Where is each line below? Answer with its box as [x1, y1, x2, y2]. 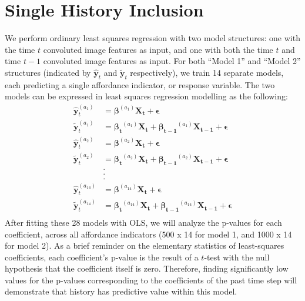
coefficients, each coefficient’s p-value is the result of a [5, 250, 199, 263]
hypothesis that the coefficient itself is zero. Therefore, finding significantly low [5, 262, 289, 275]
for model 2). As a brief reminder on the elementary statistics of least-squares [5, 239, 284, 252]
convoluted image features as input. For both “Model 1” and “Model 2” [43, 55, 301, 67]
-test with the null [204, 250, 270, 263]
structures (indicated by [5, 66, 91, 78]
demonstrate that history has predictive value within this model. [5, 285, 237, 297]
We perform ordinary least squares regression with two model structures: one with [5, 32, 300, 44]
